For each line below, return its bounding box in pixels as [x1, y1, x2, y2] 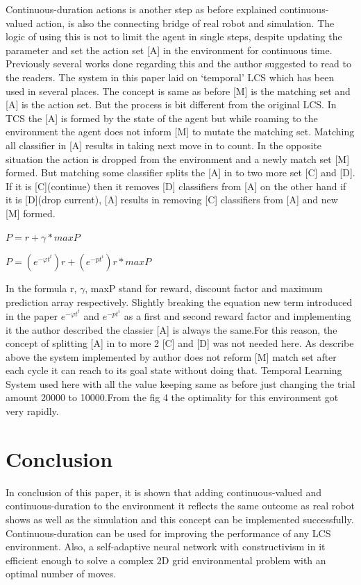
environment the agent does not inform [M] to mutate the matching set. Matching [6, 124, 355, 139]
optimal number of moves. [6, 566, 117, 581]
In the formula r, [6, 281, 77, 296]
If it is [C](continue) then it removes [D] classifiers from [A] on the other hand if [6, 178, 346, 193]
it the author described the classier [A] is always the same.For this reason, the [6, 322, 337, 337]
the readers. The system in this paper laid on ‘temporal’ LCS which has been [6, 69, 335, 84]
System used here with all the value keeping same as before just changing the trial [6, 376, 355, 391]
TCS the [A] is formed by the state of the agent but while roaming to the [6, 110, 318, 125]
